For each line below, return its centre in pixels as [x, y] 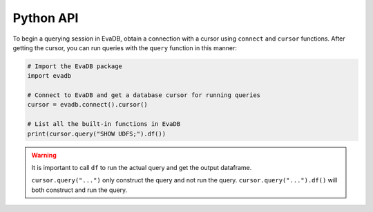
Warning [44, 155]
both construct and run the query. [79, 190]
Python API [46, 18]
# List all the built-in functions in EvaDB [104, 124]
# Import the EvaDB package [75, 66]
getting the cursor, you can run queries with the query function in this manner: [125, 47]
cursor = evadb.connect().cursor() [87, 105]
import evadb [49, 76]
